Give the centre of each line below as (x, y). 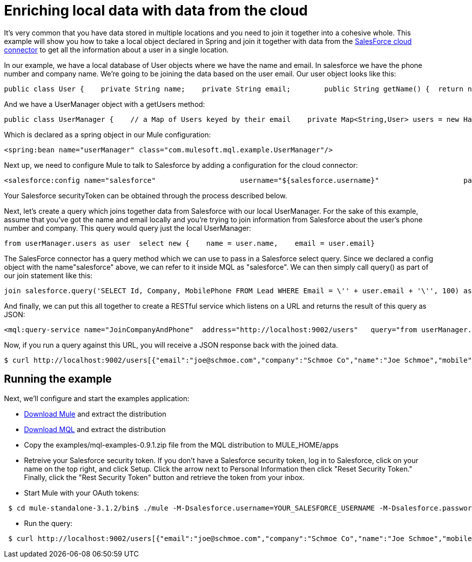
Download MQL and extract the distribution (95, 429)
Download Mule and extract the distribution (95, 414)
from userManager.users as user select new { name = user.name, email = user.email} (189, 243)
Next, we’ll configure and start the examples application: (97, 398)
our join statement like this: (48, 275)
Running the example (58, 379)
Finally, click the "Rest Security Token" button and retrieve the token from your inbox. (164, 477)
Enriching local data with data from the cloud (156, 10)
